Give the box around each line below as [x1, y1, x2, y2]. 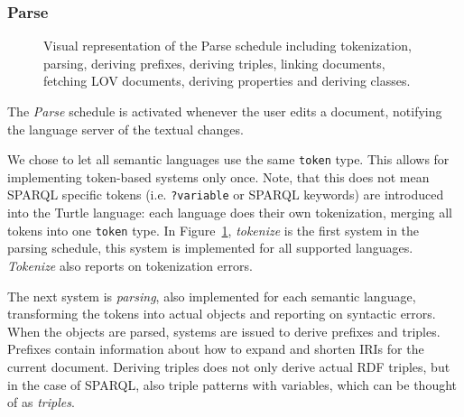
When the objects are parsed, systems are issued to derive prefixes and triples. [7, 321, 441, 340]
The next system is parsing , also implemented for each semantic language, [7, 286, 416, 305]
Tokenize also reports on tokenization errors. [7, 255, 253, 274]
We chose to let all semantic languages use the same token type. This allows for [7, 150, 450, 169]
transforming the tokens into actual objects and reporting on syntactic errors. [7, 304, 436, 323]
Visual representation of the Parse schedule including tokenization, [43, 36, 412, 55]
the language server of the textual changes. [7, 119, 244, 138]
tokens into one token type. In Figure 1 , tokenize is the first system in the [7, 220, 420, 239]
